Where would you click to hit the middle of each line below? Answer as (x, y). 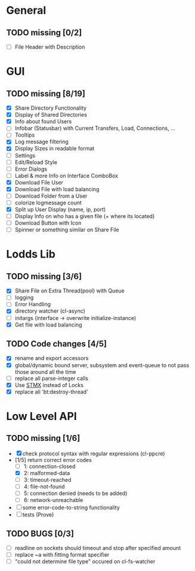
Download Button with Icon (48, 223)
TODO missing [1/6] (43, 438)
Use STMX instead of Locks (49, 385)
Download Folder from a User (51, 196)
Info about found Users (43, 122)
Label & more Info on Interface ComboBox (66, 176)
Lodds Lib (31, 254)
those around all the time (45, 371)
